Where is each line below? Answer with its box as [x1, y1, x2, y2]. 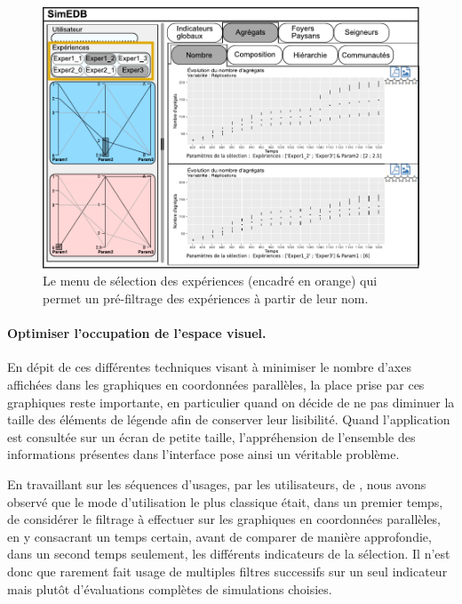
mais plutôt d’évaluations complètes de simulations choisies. [7, 579, 332, 598]
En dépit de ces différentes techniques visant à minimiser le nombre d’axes [7, 358, 411, 376]
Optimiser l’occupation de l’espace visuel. [7, 324, 267, 342]
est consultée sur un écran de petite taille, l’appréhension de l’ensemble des [7, 427, 416, 446]
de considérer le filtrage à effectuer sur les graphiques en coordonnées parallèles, [7, 510, 442, 528]
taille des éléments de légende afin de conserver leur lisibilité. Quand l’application [7, 410, 450, 429]
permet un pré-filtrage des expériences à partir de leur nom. [43, 289, 369, 308]
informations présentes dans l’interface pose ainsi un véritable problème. [7, 445, 400, 463]
